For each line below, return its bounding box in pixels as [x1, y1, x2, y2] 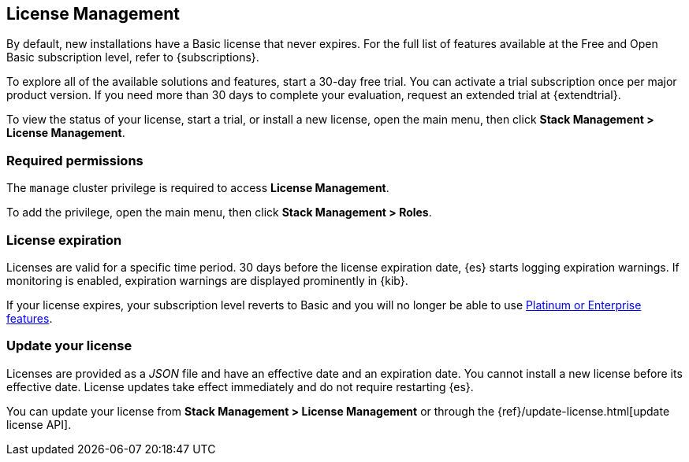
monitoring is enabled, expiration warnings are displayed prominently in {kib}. [6, 273, 408, 287]
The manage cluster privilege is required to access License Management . [6, 181, 389, 195]
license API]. [6, 417, 72, 431]
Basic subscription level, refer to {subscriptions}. [6, 50, 259, 65]
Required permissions [6, 152, 143, 168]
